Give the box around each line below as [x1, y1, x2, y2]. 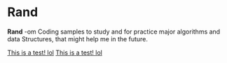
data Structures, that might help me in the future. [7, 34, 149, 43]
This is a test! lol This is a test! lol [7, 48, 103, 57]
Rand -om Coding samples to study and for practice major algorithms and [7, 27, 221, 36]
